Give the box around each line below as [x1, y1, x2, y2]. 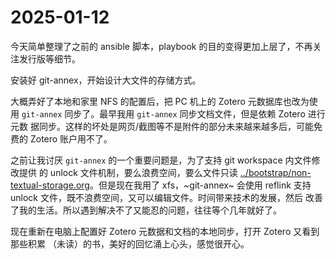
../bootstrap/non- [239, 166, 312, 178]
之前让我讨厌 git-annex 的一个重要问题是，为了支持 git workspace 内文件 [10, 154, 312, 166]
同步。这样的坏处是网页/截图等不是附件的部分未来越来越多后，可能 [38, 120, 314, 132]
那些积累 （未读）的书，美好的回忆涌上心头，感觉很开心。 [10, 237, 250, 250]
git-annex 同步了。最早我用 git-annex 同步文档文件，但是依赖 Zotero [21, 107, 306, 120]
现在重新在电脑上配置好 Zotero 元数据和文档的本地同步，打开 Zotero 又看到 [10, 225, 320, 237]
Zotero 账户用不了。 [29, 132, 113, 145]
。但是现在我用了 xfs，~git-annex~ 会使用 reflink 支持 [89, 179, 312, 191]
